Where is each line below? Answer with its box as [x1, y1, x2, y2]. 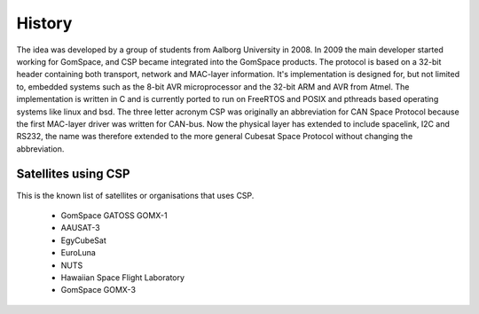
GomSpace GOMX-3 [60, 285, 137, 295]
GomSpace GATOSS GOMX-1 [60, 209, 168, 221]
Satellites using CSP [16, 167, 130, 182]
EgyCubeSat [60, 235, 106, 246]
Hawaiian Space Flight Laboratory [60, 271, 185, 283]
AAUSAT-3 [60, 223, 101, 233]
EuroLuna [60, 247, 97, 258]
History [16, 13, 73, 33]
